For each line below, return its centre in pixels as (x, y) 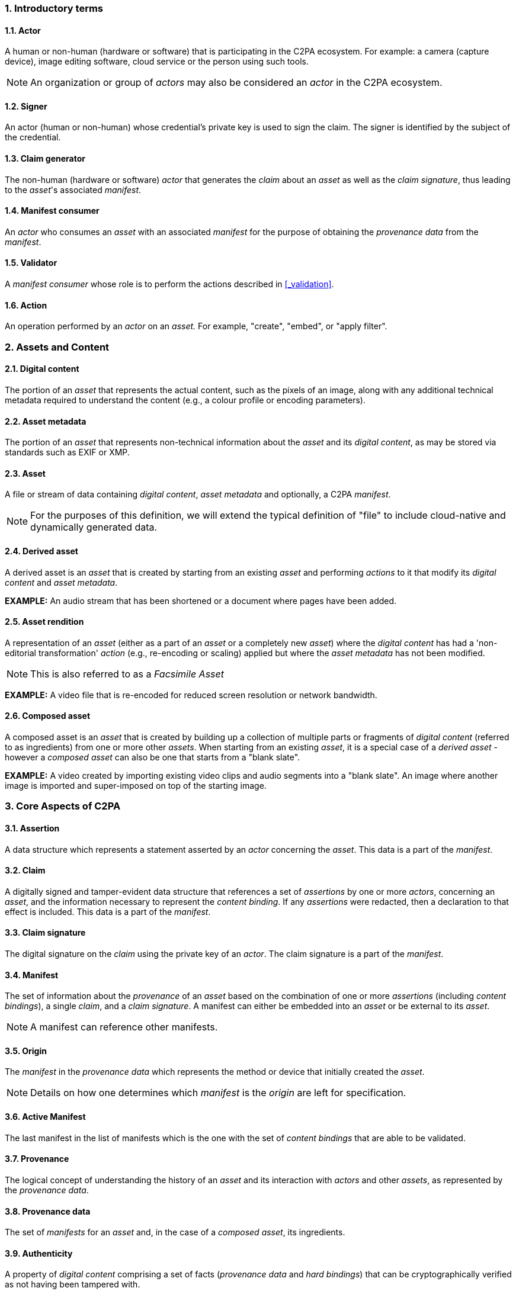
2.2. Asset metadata (46, 421)
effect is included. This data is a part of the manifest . (108, 911)
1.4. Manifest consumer (52, 211)
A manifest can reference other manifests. (124, 1027)
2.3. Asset (25, 473)
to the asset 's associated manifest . (73, 190)
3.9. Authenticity (39, 1253)
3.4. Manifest (32, 975)
